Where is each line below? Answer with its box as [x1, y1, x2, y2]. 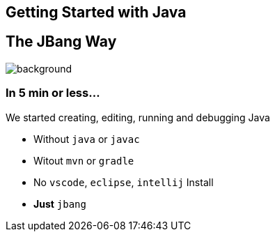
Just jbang [33, 197, 86, 210]
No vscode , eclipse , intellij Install [33, 176, 214, 188]
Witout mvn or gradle [33, 154, 134, 167]
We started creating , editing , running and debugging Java [6, 111, 270, 123]
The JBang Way [6, 33, 117, 51]
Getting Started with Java [6, 3, 187, 21]
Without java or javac [33, 132, 140, 145]
